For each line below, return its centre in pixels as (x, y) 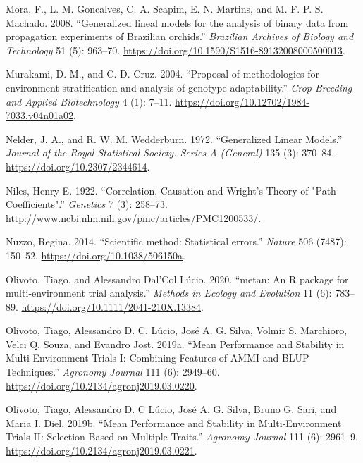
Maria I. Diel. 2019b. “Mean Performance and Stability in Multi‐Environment (174, 422)
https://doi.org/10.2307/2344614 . (78, 166)
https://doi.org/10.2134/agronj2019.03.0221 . (101, 451)
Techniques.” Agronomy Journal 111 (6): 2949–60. (113, 372)
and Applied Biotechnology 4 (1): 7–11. (89, 101)
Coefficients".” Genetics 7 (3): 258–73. (87, 204)
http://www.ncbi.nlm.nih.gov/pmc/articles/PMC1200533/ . (134, 217)
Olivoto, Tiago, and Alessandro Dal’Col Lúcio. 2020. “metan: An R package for (177, 279)
